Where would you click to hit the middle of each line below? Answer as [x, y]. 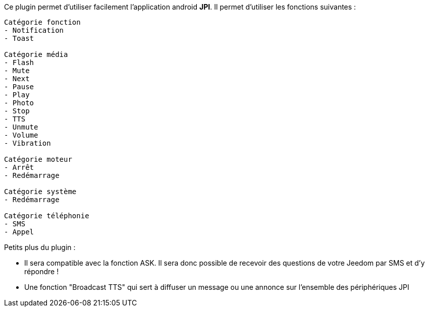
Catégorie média [36, 54]
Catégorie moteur [38, 159]
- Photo [19, 103]
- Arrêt [19, 167]
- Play [17, 95]
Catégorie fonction [42, 22]
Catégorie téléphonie [47, 216]
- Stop [17, 111]
